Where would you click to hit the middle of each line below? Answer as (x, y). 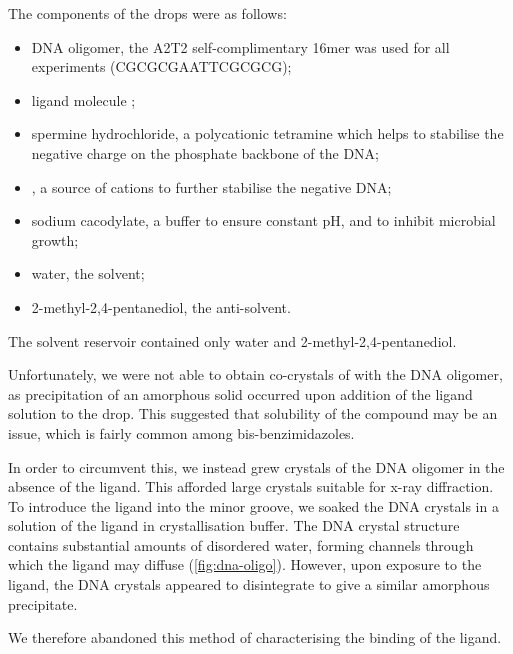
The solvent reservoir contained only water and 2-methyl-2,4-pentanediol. (232, 340)
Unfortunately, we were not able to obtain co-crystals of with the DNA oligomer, (255, 374)
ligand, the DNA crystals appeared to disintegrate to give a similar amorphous (249, 584)
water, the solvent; (88, 273)
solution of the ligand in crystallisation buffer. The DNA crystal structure (234, 525)
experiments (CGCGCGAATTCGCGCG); (161, 66)
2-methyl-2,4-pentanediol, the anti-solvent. (161, 306)
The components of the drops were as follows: (147, 13)
